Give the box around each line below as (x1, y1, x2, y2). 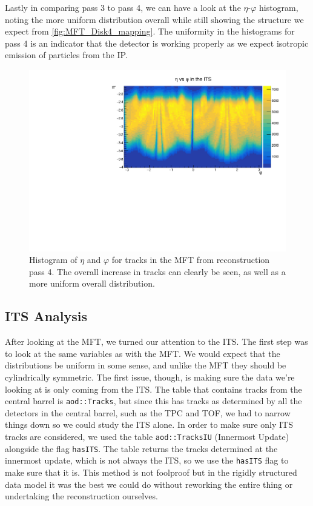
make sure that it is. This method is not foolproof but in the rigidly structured (5, 465, 297, 478)
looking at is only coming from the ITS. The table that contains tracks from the (5, 382, 302, 395)
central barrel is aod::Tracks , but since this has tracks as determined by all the (5, 394, 302, 407)
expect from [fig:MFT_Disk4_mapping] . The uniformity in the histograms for (5, 25, 295, 38)
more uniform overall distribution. (29, 277, 155, 290)
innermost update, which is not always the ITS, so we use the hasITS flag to (5, 454, 289, 467)
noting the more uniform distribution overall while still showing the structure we (5, 13, 304, 25)
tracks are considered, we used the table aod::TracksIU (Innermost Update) (5, 430, 289, 443)
